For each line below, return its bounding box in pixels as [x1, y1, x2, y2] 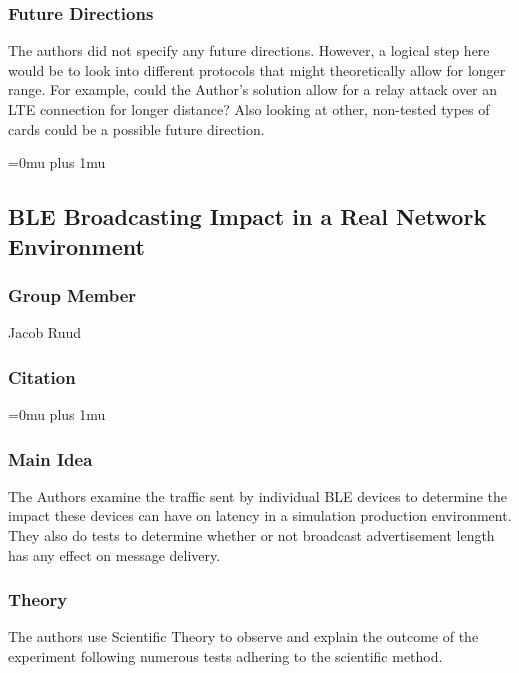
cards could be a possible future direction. [8, 118, 265, 139]
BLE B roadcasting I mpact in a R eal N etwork [8, 201, 487, 232]
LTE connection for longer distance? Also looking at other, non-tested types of [8, 99, 490, 119]
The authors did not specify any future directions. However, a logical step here [8, 40, 490, 61]
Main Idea [8, 446, 93, 471]
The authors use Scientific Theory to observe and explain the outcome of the [8, 626, 479, 647]
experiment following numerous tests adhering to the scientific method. [8, 645, 443, 666]
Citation [8, 364, 76, 389]
